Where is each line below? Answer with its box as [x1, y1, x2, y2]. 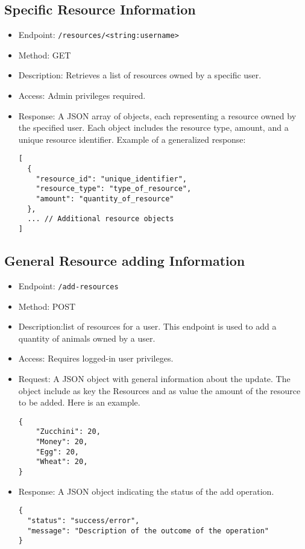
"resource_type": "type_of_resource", [36, 184, 192, 193]
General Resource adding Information [4, 251, 245, 270]
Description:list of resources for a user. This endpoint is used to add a [18, 320, 277, 333]
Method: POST [18, 300, 76, 312]
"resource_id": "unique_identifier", [36, 174, 187, 183]
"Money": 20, [36, 438, 88, 446]
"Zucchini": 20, [36, 427, 101, 436]
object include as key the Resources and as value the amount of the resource [18, 384, 301, 397]
